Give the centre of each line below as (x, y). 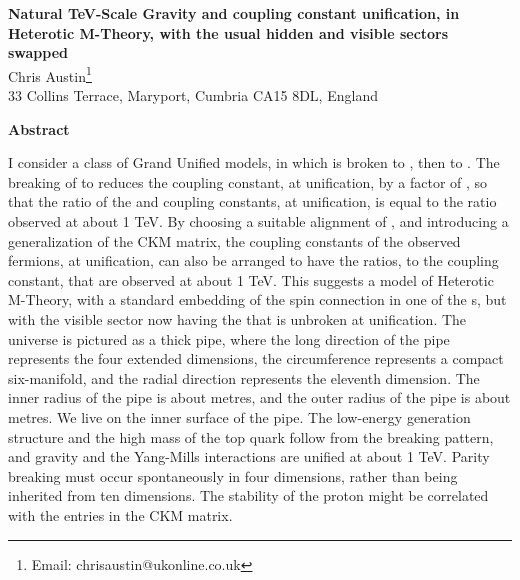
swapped (38, 52)
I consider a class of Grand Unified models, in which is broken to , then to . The (254, 162)
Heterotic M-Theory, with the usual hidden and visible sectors (228, 32)
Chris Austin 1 (50, 74)
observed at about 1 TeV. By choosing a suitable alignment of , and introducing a (258, 221)
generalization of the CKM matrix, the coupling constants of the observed (234, 240)
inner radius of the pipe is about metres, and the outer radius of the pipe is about (259, 397)
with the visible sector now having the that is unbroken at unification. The (237, 318)
